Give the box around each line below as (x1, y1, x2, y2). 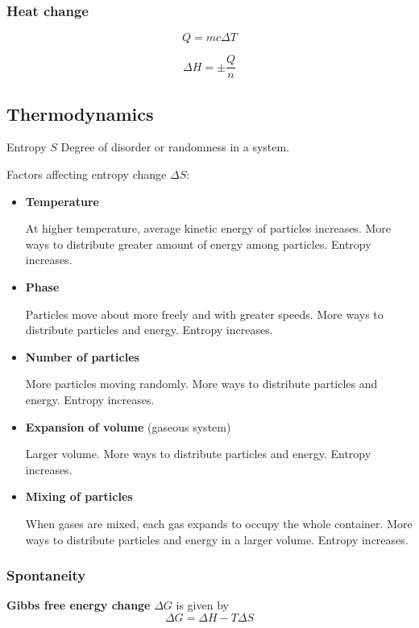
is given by (176, 597, 229, 614)
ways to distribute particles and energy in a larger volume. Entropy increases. (25, 531, 409, 547)
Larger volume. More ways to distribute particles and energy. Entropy (25, 445, 371, 462)
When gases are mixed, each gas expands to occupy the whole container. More (25, 514, 413, 531)
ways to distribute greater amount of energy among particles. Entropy (25, 235, 371, 252)
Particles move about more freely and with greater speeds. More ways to (25, 305, 384, 322)
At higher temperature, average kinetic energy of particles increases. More (25, 220, 391, 237)
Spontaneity (6, 565, 86, 585)
